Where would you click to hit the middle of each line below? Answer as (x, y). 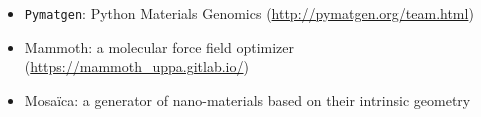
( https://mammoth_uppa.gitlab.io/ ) (136, 66)
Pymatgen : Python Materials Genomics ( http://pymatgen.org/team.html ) (249, 13)
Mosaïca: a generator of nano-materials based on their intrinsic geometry (247, 99)
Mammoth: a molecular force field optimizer (159, 46)
